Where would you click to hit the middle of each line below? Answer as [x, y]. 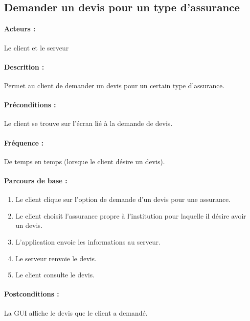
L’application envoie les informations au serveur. [88, 241]
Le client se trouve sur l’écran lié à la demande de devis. [88, 123]
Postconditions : [32, 294]
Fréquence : [24, 142]
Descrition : [24, 66]
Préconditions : [30, 105]
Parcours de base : [36, 180]
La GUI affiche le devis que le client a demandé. [76, 312]
